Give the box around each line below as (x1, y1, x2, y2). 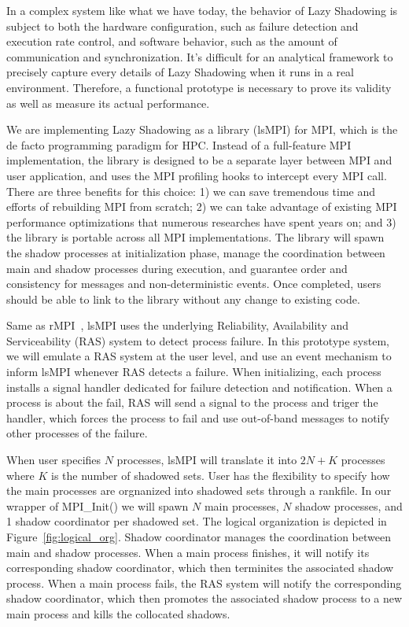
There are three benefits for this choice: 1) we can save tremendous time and (6, 183, 376, 199)
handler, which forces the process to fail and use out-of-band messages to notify (6, 409, 390, 426)
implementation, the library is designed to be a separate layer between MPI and (6, 152, 392, 168)
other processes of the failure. (6, 425, 148, 441)
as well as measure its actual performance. (6, 94, 210, 111)
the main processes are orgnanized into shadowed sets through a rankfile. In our (6, 482, 392, 499)
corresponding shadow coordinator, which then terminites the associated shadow (6, 559, 394, 576)
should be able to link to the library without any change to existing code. (6, 290, 360, 307)
